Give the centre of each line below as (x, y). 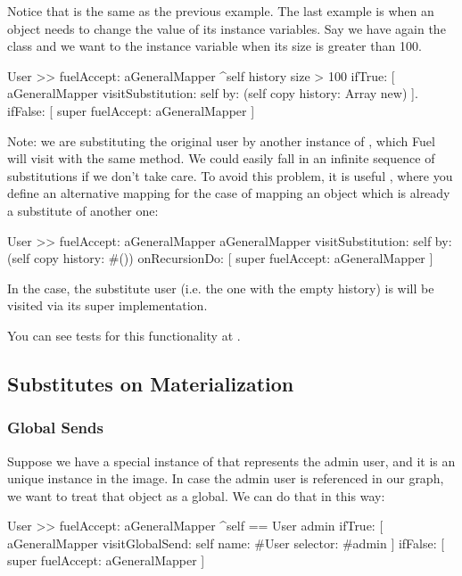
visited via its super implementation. (107, 305)
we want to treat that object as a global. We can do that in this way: (196, 495)
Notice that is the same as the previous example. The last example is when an (221, 11)
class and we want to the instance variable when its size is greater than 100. (214, 46)
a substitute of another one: (83, 210)
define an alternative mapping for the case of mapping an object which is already (229, 193)
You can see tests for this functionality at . (124, 335)
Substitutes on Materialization (151, 383)
